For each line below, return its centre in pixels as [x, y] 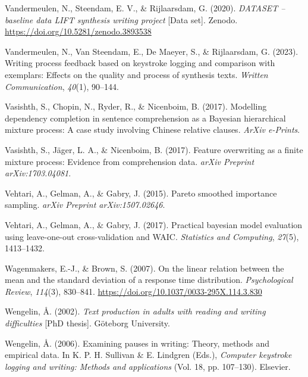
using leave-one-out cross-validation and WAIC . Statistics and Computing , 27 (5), [152, 236]
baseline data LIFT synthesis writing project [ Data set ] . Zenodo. [121, 19]
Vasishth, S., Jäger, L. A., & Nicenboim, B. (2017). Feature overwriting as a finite [154, 149]
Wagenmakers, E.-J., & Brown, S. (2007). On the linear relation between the [144, 268]
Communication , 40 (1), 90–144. [62, 86]
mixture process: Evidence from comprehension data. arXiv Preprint [130, 161]
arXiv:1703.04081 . [38, 173]
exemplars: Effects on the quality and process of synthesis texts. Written [136, 74]
